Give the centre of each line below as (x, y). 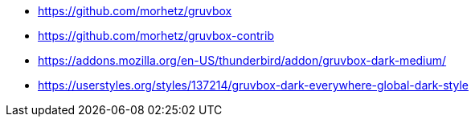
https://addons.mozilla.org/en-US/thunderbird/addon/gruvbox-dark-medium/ (242, 60)
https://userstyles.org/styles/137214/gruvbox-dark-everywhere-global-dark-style (253, 85)
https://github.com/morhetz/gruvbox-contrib (156, 36)
